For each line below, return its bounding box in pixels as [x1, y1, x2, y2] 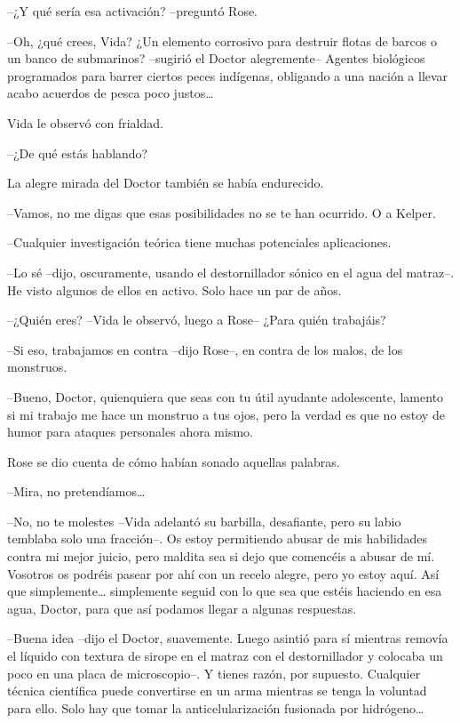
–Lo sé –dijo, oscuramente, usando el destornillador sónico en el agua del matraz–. [7, 262, 455, 281]
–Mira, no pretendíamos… [7, 482, 146, 501]
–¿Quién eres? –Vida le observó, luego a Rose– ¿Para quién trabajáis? [7, 310, 386, 329]
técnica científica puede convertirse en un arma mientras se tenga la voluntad [7, 681, 427, 700]
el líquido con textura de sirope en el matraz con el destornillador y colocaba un [7, 647, 443, 665]
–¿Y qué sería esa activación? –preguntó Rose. [7, 2, 258, 20]
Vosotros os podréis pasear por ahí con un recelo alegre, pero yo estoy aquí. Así [7, 564, 440, 582]
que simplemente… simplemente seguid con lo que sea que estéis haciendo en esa [7, 582, 442, 600]
